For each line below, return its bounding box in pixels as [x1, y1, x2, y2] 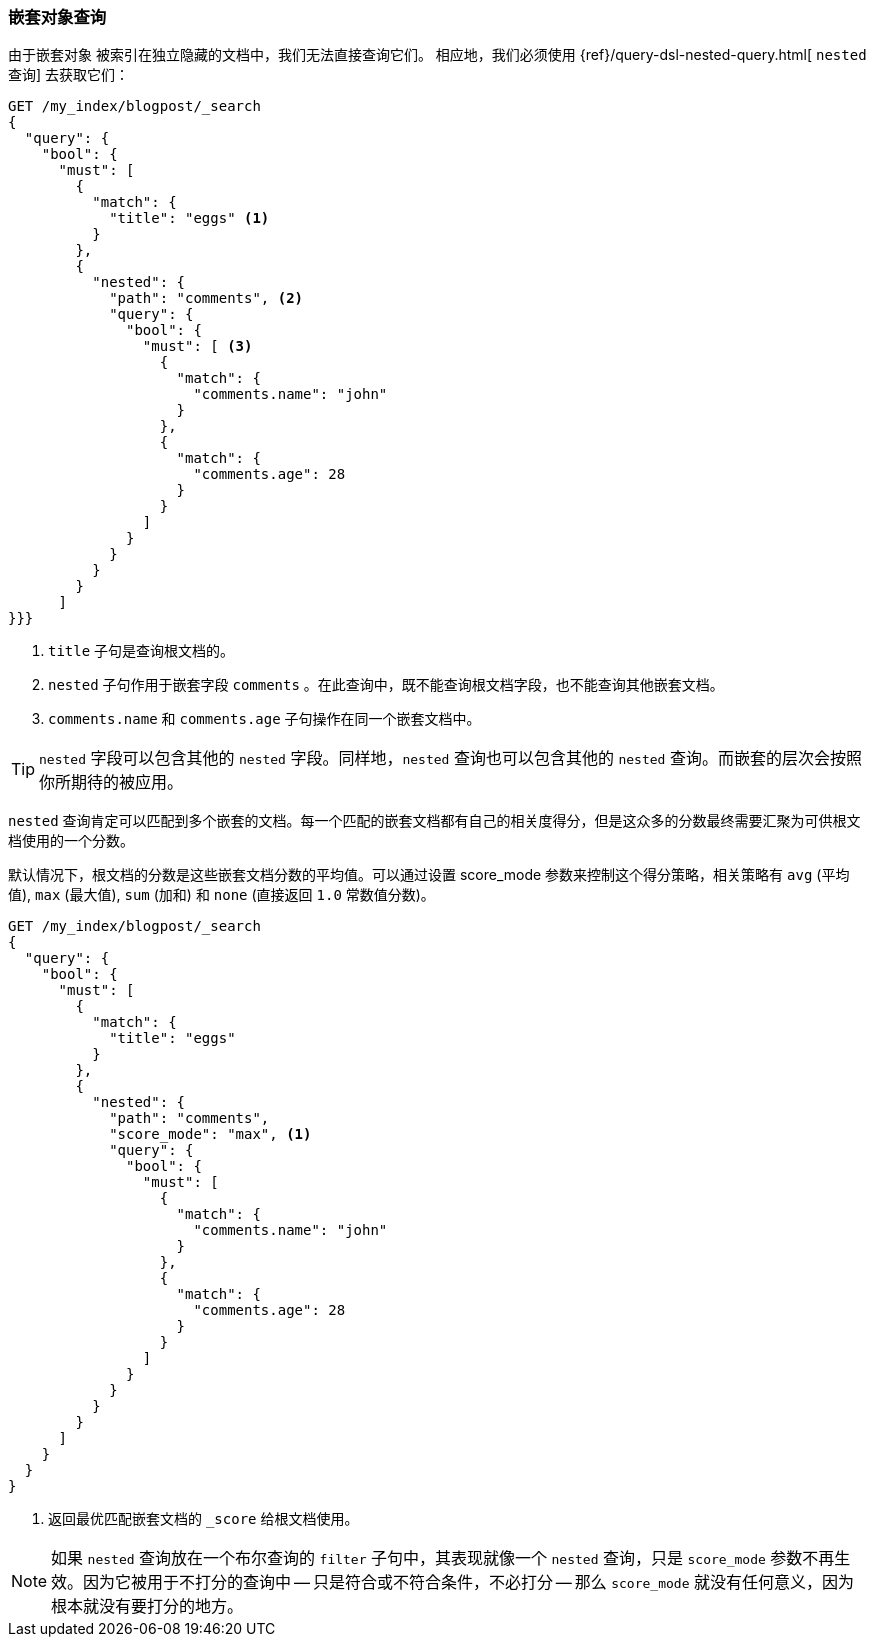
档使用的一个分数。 [8, 832, 134, 850]
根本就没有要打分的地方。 [51, 1596, 244, 1617]
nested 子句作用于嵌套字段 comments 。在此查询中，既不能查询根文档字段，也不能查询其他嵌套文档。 [48, 676, 724, 694]
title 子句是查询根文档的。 [48, 642, 235, 660]
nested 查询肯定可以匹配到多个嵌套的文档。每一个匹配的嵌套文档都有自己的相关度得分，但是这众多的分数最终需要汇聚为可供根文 [8, 812, 861, 830]
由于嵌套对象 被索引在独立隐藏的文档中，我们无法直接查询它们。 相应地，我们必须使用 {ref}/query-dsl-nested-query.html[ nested [8, 46, 867, 64]
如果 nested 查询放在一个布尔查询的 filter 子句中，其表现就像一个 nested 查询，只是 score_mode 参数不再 [51, 1548, 835, 1569]
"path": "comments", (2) [109, 290, 304, 307]
